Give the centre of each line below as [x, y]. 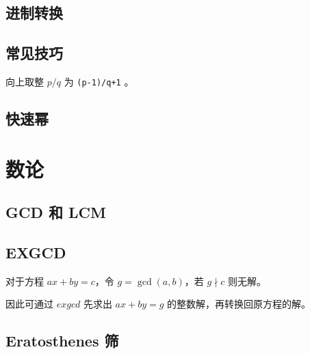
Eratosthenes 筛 [62, 341]
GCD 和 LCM [56, 212]
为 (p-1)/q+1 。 [99, 81]
